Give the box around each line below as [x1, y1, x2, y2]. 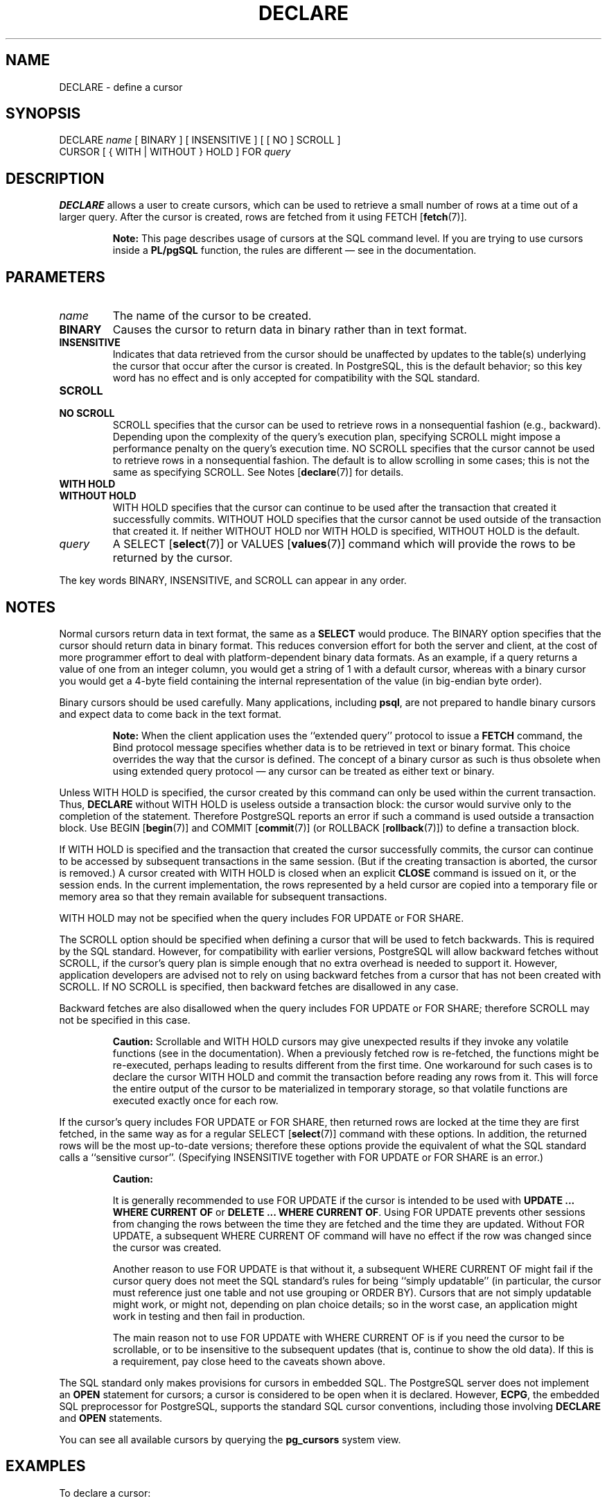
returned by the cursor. [112, 551, 233, 565]
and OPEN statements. [59, 1411, 163, 1424]
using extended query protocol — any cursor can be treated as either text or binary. [112, 764, 495, 777]
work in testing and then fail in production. [112, 1309, 306, 1322]
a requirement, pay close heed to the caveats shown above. [112, 1355, 385, 1367]
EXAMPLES [6, 1457, 86, 1475]
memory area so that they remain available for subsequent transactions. [59, 890, 387, 902]
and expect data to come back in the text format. [59, 707, 282, 720]
